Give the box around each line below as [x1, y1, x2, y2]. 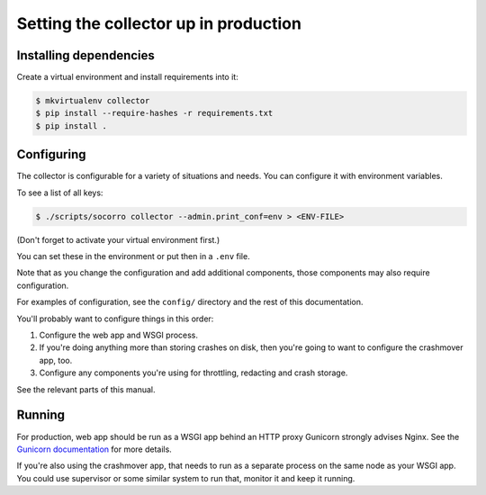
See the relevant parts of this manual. [16, 383, 157, 395]
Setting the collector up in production [16, 13, 301, 33]
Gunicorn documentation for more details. [16, 444, 173, 454]
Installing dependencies [16, 48, 155, 63]
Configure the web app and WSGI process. [39, 329, 198, 341]
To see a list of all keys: [16, 187, 103, 198]
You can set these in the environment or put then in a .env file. [16, 251, 251, 262]
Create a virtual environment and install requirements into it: [16, 72, 238, 83]
